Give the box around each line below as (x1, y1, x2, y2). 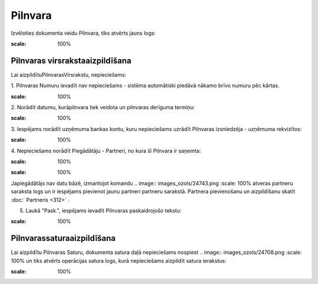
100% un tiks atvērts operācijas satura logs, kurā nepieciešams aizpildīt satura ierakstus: (11, 257, 227, 264)
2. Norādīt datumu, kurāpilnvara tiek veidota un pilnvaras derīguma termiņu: (11, 104, 196, 111)
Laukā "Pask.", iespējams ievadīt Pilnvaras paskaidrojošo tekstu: (25, 207, 182, 214)
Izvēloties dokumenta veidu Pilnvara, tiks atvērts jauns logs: (11, 30, 156, 37)
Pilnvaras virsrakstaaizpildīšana (11, 56, 132, 66)
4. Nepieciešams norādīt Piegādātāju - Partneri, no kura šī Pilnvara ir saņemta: (11, 147, 201, 154)
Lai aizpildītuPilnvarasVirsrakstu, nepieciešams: (11, 71, 127, 78)
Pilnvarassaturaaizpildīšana (11, 233, 116, 243)
